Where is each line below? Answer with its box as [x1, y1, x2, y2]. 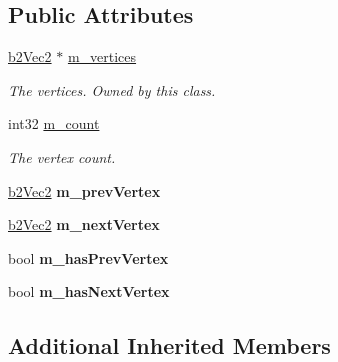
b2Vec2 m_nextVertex [8, 214, 160, 235]
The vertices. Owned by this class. [8, 79, 216, 100]
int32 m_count [8, 113, 100, 134]
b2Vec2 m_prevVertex [8, 180, 161, 201]
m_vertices [67, 46, 137, 67]
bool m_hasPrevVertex [8, 247, 169, 268]
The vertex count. [8, 146, 116, 167]
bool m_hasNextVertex [8, 281, 170, 302]
